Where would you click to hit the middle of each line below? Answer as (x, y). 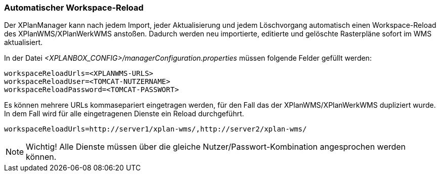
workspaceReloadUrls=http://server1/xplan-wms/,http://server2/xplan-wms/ (156, 129)
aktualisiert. (24, 42)
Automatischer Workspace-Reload (74, 8)
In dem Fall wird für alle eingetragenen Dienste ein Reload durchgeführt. (124, 114)
